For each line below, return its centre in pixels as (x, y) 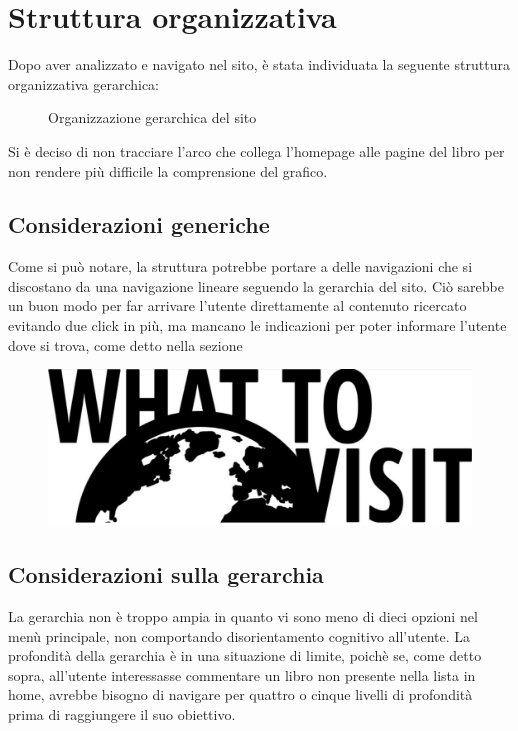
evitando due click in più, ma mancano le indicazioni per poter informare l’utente (257, 325)
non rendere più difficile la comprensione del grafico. (168, 170)
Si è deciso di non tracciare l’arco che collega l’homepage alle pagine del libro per (256, 150)
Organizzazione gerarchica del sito (152, 117)
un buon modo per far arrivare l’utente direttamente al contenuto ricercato (237, 305)
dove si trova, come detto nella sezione (125, 344)
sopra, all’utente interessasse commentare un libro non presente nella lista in (242, 674)
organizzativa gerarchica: (84, 83)
